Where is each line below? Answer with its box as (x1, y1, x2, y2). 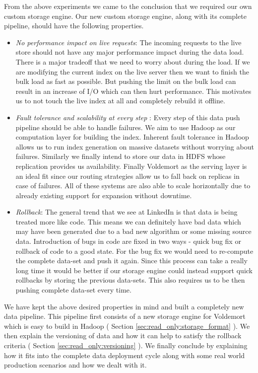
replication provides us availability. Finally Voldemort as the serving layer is (15, 160, 247, 171)
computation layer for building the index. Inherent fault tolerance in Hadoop (15, 132, 249, 142)
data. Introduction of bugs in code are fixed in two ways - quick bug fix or (15, 236, 241, 246)
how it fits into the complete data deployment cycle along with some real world (4, 350, 245, 360)
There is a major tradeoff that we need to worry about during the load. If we (15, 56, 250, 67)
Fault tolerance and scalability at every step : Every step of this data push (15, 112, 240, 122)
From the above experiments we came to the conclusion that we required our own (4, 1, 252, 11)
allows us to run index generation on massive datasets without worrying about (15, 141, 254, 151)
